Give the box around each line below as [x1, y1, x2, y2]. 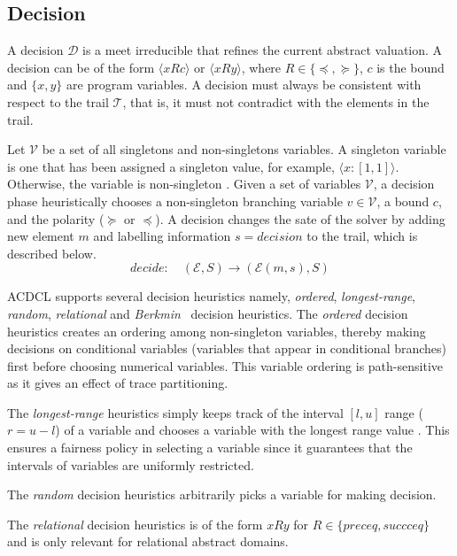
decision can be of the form [7, 58, 155, 76]
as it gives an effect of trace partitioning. [7, 374, 228, 392]
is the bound [376, 58, 445, 76]
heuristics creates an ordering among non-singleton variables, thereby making [7, 321, 426, 340]
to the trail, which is [306, 227, 418, 245]
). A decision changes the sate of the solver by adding [155, 209, 445, 228]
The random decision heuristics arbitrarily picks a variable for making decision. [7, 485, 437, 504]
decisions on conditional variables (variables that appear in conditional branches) [7, 339, 447, 358]
